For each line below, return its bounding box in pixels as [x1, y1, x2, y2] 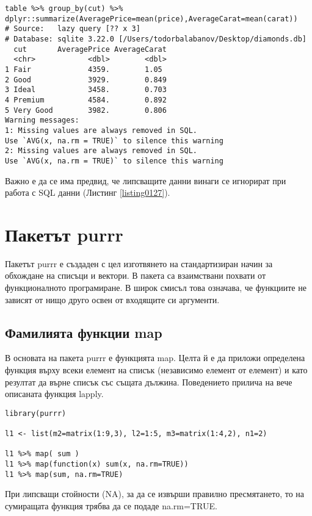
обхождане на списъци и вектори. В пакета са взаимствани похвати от [5, 269, 266, 282]
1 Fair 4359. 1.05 [5, 65, 162, 74]
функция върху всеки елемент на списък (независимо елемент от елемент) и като [5, 363, 308, 376]
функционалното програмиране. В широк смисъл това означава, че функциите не [5, 281, 307, 293]
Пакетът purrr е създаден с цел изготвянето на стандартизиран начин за [5, 257, 273, 270]
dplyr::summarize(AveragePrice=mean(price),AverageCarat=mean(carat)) [5, 14, 298, 23]
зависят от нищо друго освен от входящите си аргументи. [5, 293, 220, 306]
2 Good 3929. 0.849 [5, 75, 167, 84]
